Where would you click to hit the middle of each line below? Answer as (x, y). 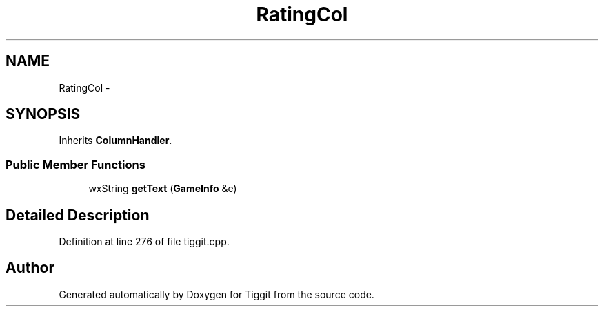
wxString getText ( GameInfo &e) (163, 189)
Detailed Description (78, 215)
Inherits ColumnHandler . (115, 141)
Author (30, 268)
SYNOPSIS (43, 114)
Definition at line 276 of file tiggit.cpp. (144, 242)
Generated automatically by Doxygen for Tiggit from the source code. (217, 294)
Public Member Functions (75, 164)
